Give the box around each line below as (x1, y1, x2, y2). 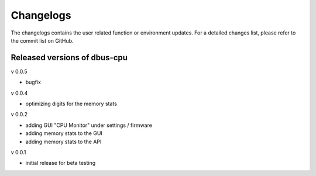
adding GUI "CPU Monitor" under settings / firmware (25, 122, 152, 129)
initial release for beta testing (25, 160, 96, 167)
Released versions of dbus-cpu (11, 53, 128, 63)
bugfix (25, 79, 41, 86)
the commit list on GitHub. (11, 37, 74, 44)
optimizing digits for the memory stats (25, 100, 117, 108)
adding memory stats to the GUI (25, 130, 102, 137)
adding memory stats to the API (25, 138, 102, 145)
